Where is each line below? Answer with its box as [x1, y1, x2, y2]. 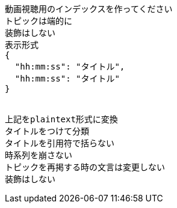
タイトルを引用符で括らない [5, 138, 114, 148]
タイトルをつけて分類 [5, 126, 89, 136]
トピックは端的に [5, 16, 72, 26]
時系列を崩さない [5, 150, 72, 160]
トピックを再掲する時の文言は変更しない [5, 162, 165, 172]
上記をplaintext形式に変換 [5, 114, 118, 124]
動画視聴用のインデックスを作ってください [5, 4, 173, 14]
